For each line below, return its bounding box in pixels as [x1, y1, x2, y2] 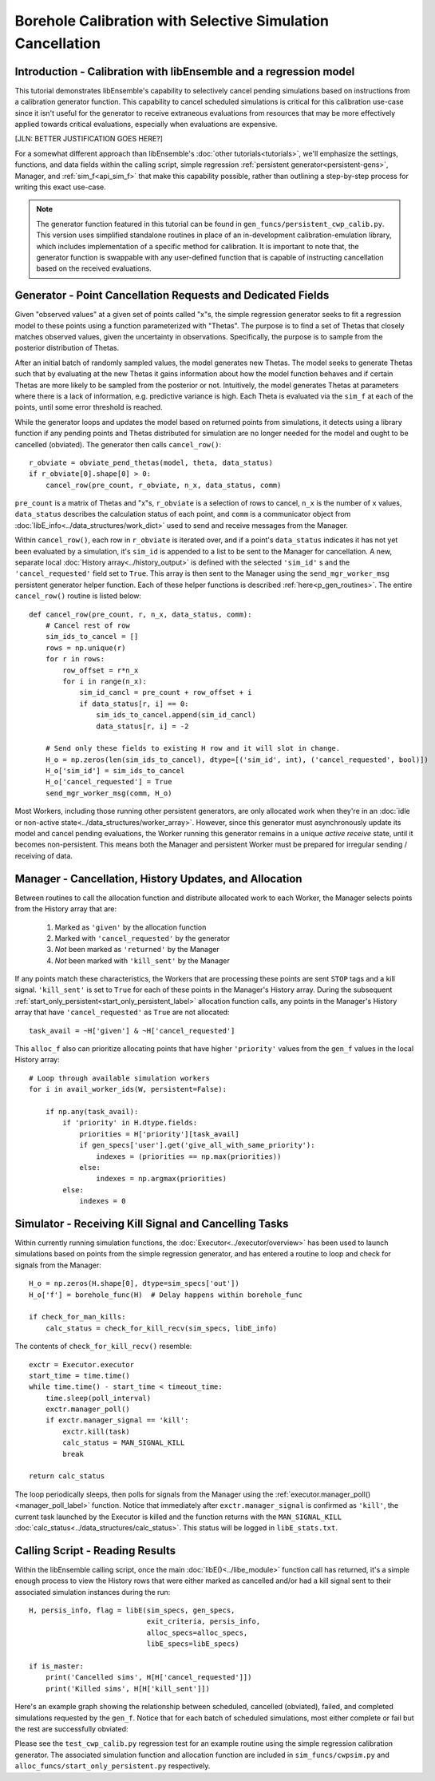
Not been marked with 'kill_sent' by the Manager [54, 955, 231, 966]
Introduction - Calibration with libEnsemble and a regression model [14, 65, 355, 78]
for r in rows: [45, 655, 105, 664]
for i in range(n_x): [62, 676, 148, 686]
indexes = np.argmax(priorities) [96, 1174, 227, 1184]
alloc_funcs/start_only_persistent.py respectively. [14, 1761, 211, 1771]
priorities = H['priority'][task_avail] [79, 1129, 239, 1138]
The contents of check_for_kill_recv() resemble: [14, 1342, 192, 1351]
